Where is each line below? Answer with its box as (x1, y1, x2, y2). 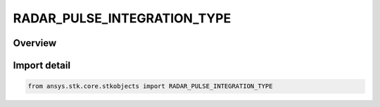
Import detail (13, 59, 70, 71)
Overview (13, 37, 57, 49)
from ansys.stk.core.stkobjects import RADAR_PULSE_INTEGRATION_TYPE (27, 83, 273, 90)
